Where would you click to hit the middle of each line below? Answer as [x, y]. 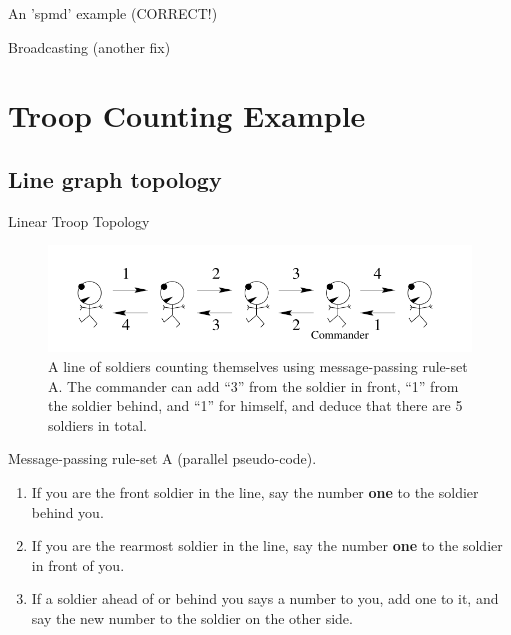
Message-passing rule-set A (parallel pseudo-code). [162, 458]
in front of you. [78, 564]
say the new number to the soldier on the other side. [192, 617]
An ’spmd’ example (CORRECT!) [113, 13]
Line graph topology [115, 178]
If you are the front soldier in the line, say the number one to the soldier [255, 492]
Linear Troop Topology [79, 220]
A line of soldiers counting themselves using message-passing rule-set [258, 366]
